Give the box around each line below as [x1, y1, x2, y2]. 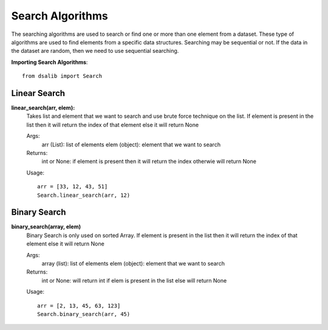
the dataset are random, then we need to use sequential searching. [11, 47, 179, 55]
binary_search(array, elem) [11, 223, 81, 230]
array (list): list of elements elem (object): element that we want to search [41, 260, 225, 267]
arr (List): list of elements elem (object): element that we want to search [41, 140, 221, 148]
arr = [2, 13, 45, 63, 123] [37, 302, 121, 309]
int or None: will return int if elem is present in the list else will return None [41, 277, 227, 284]
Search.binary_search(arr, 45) [37, 311, 131, 317]
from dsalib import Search [22, 73, 103, 80]
